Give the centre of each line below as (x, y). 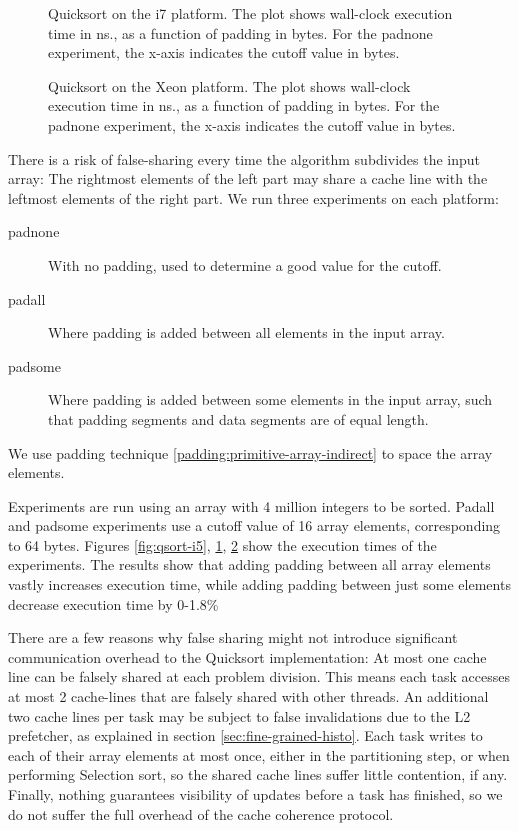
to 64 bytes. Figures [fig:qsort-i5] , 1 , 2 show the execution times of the (222, 544)
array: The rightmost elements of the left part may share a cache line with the (248, 178)
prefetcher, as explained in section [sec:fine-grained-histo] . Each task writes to (245, 735)
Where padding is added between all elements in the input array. (246, 332)
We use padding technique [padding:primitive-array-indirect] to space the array (250, 452)
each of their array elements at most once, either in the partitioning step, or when (259, 754)
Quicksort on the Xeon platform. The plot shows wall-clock (229, 85)
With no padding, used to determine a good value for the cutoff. (245, 264)
